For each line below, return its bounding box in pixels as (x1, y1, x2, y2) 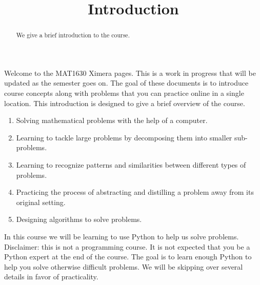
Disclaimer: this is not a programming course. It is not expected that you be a (4, 241, 250, 252)
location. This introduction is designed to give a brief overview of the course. (4, 97, 245, 108)
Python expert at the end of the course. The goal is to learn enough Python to (4, 251, 252, 262)
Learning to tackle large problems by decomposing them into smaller (16, 132, 232, 142)
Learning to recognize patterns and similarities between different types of (16, 159, 246, 170)
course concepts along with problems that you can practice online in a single (4, 88, 244, 98)
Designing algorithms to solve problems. (16, 214, 142, 225)
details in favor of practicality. (4, 271, 98, 282)
